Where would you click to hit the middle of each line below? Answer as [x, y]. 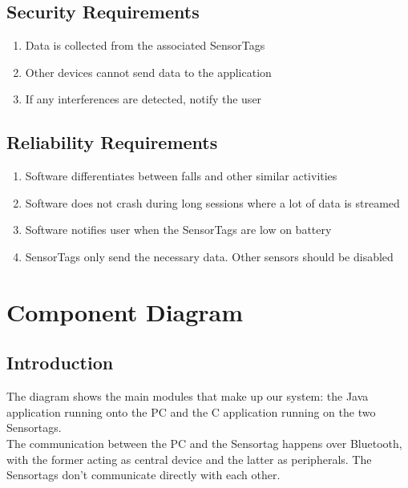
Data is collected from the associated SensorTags [145, 45]
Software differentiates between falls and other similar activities [181, 176]
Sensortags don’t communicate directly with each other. [143, 475]
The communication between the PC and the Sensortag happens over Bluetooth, [204, 443]
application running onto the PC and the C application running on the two [191, 411]
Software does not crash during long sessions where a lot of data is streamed [212, 202]
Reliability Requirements [112, 142]
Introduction [60, 363]
